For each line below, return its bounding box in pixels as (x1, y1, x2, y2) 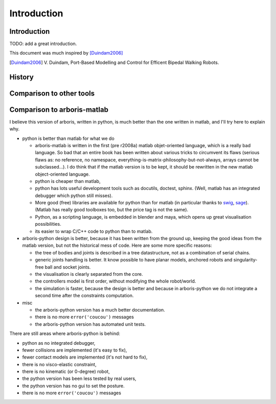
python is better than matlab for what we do (22, 135, 114, 141)
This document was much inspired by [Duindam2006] (9, 50, 123, 56)
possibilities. (35, 221, 61, 227)
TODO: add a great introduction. (9, 41, 77, 47)
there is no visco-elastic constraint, (22, 361, 97, 367)
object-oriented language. (35, 171, 90, 177)
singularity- (233, 257, 258, 263)
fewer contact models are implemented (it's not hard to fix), (22, 354, 148, 360)
